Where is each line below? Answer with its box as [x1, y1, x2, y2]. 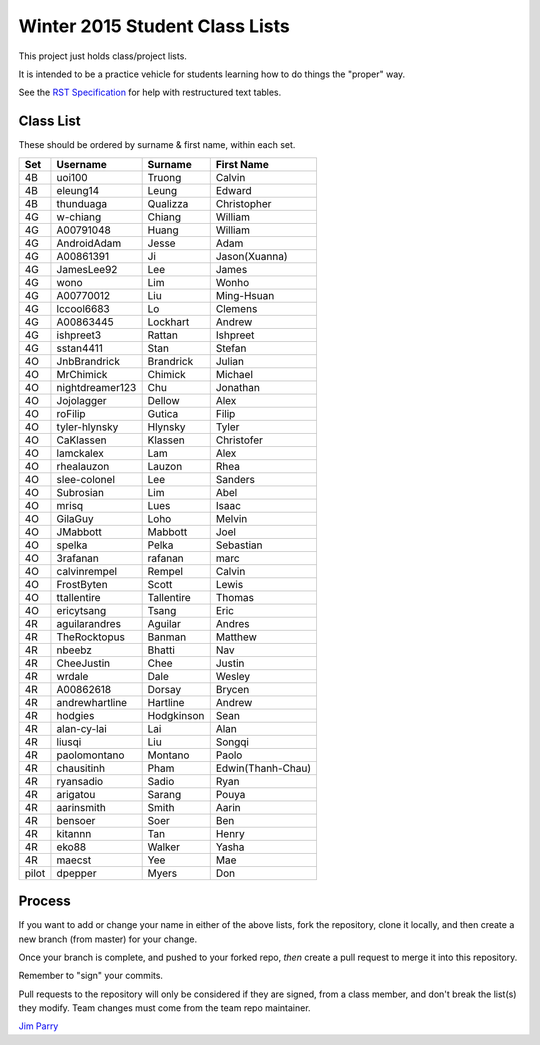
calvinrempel [56, 564, 118, 578]
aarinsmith [56, 800, 107, 814]
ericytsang [56, 603, 107, 617]
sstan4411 [56, 341, 104, 355]
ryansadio [56, 774, 104, 788]
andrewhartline [56, 695, 128, 709]
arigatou [56, 787, 96, 801]
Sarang [147, 787, 182, 801]
